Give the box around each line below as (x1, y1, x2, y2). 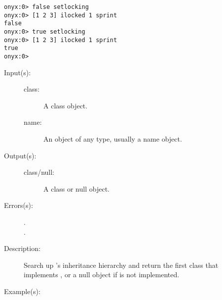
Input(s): (4, 67, 31, 77)
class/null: (24, 167, 54, 177)
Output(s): (4, 150, 37, 160)
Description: (4, 243, 40, 253)
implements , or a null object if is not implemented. (24, 269, 180, 280)
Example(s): (4, 286, 40, 296)
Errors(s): (4, 200, 33, 210)
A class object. (43, 100, 88, 110)
